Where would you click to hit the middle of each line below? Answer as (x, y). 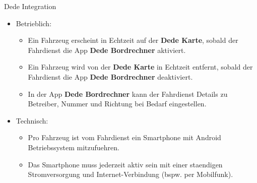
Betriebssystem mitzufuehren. (74, 147)
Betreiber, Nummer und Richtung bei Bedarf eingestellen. (117, 104)
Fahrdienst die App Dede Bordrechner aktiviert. (107, 50)
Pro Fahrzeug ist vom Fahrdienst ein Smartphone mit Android (124, 137)
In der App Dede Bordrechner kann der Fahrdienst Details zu (128, 94)
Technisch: (32, 120)
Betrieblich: (34, 23)
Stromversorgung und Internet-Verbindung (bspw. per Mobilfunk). (131, 174)
